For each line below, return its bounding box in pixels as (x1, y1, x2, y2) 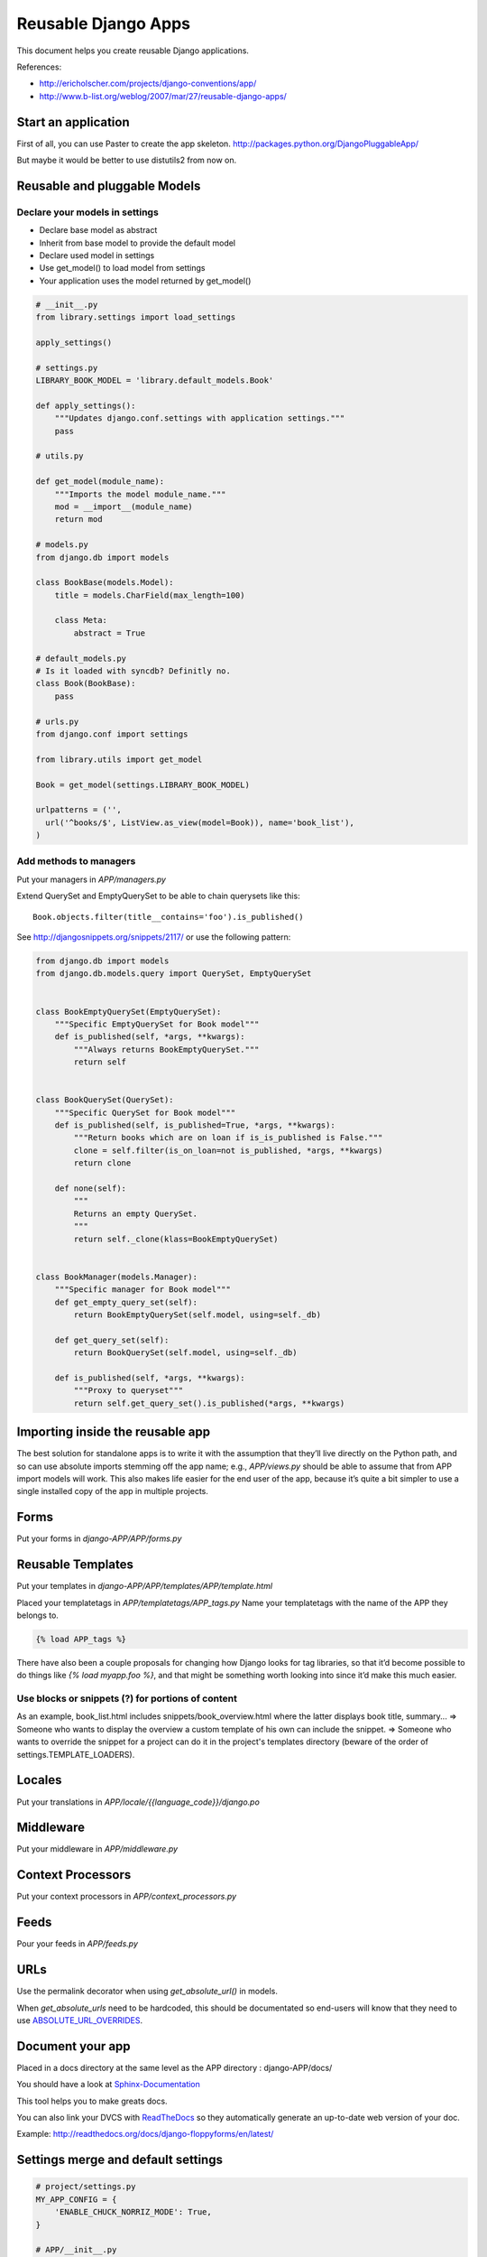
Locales (16, 1772, 62, 1788)
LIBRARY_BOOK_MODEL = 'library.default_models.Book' (35, 376, 274, 385)
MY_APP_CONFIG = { (35, 2194, 117, 2205)
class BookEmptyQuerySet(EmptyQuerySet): (35, 1007, 222, 1017)
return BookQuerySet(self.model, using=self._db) (73, 1348, 298, 1358)
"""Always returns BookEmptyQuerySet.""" (73, 1044, 260, 1054)
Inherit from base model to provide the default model (39, 237, 236, 248)
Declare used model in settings (39, 249, 155, 261)
